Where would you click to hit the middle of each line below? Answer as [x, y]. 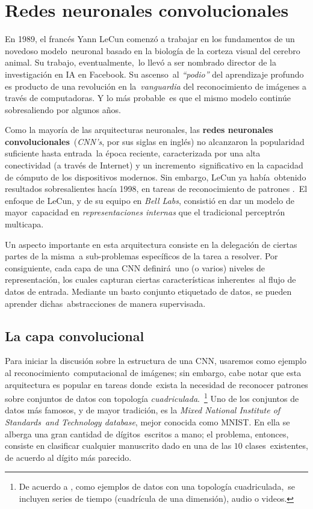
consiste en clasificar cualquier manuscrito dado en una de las [118, 446]
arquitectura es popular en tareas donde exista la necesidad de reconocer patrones [156, 384]
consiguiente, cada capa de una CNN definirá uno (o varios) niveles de [135, 267]
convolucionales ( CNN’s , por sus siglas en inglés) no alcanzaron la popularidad [155, 141]
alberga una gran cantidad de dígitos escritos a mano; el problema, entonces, [147, 433]
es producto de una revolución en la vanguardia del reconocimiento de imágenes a [156, 86]
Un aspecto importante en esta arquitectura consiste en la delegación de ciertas [151, 244]
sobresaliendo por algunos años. [63, 109]
